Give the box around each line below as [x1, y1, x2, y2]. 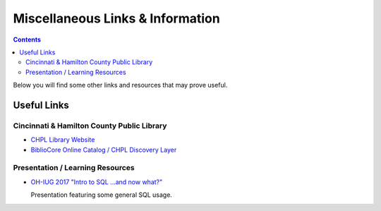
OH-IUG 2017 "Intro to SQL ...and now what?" [30, 177, 163, 186]
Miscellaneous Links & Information [13, 11, 220, 26]
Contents [13, 35, 42, 44]
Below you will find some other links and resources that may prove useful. [13, 81, 228, 90]
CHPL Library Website [30, 135, 95, 144]
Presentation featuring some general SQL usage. [30, 191, 173, 199]
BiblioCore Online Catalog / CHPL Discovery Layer [30, 145, 177, 154]
